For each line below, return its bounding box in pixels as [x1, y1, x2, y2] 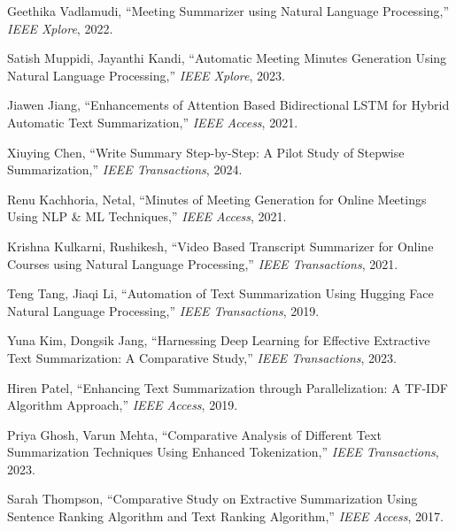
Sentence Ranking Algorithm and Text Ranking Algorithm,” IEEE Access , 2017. [7, 507, 444, 526]
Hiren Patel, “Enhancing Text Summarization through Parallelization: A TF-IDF [7, 378, 448, 396]
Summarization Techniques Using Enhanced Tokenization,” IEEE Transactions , [7, 442, 439, 461]
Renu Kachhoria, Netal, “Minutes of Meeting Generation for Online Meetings [7, 189, 427, 208]
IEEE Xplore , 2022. [7, 19, 113, 37]
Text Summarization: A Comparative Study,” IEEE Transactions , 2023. [7, 348, 397, 366]
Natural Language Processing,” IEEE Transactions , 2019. [7, 301, 320, 319]
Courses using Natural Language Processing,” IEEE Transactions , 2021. [7, 254, 398, 273]
